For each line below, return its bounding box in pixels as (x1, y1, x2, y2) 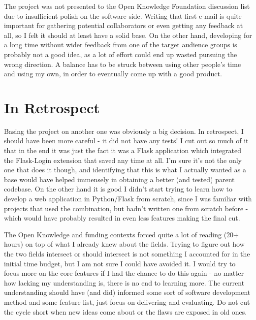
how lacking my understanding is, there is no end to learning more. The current (4, 277, 245, 288)
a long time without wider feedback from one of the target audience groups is (4, 39, 237, 50)
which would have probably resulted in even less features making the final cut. (4, 213, 240, 223)
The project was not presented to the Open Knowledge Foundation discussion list (4, 1, 250, 11)
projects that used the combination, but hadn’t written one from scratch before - (4, 203, 248, 213)
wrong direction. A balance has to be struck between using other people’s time (4, 59, 241, 69)
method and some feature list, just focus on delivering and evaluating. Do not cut (4, 296, 250, 307)
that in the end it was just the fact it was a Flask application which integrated (4, 145, 241, 156)
